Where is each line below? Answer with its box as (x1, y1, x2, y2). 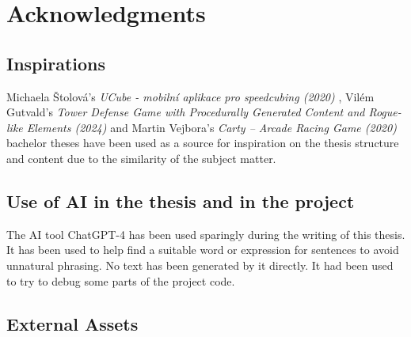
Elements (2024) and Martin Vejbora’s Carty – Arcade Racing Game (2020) (26, 119, 397, 135)
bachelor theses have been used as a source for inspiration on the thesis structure (6, 134, 399, 151)
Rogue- (368, 104, 401, 120)
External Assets (6, 311, 139, 335)
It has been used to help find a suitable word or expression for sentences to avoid (6, 241, 399, 258)
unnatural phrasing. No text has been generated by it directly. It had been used (6, 256, 394, 273)
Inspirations (6, 51, 106, 75)
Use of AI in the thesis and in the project (6, 188, 355, 213)
